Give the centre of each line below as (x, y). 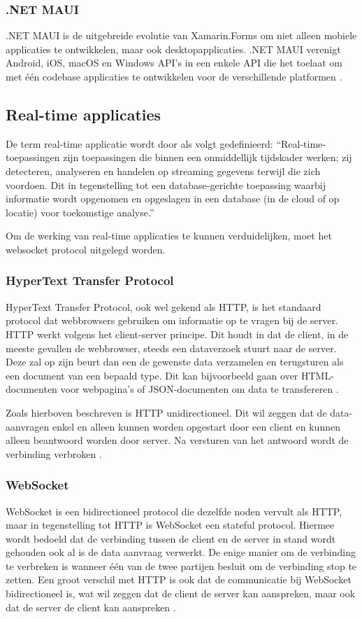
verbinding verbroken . (54, 453)
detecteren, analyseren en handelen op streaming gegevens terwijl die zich (163, 171)
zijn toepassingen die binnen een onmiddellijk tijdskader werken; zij (208, 157)
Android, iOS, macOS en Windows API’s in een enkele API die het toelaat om (174, 63)
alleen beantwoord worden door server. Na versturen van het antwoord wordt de (177, 440)
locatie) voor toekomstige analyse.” (80, 212)
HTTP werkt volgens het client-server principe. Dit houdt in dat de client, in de (177, 334)
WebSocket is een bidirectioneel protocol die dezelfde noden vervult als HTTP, (174, 511)
